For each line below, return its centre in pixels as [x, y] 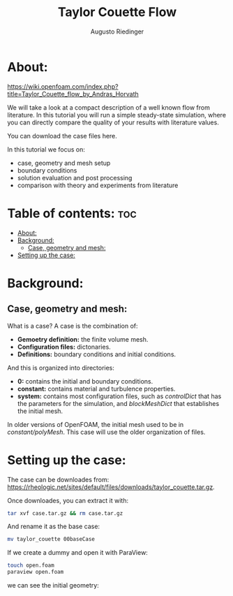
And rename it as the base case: [53, 526]
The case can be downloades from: [58, 479]
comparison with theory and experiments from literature [98, 185]
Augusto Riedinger [117, 31]
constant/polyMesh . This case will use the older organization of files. [106, 432]
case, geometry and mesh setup [64, 163]
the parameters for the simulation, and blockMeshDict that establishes [118, 403]
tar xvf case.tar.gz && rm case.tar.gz [65, 513]
